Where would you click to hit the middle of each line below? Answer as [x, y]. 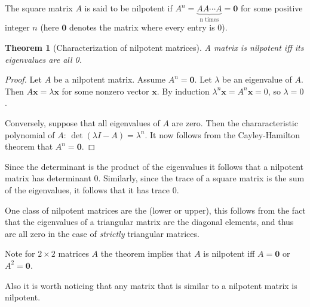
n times [209, 19]
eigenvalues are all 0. [44, 59]
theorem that [29, 146]
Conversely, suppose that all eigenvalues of [82, 123]
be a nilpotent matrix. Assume [110, 79]
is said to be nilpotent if [128, 8]
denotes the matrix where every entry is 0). [148, 27]
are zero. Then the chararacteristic [235, 123]
